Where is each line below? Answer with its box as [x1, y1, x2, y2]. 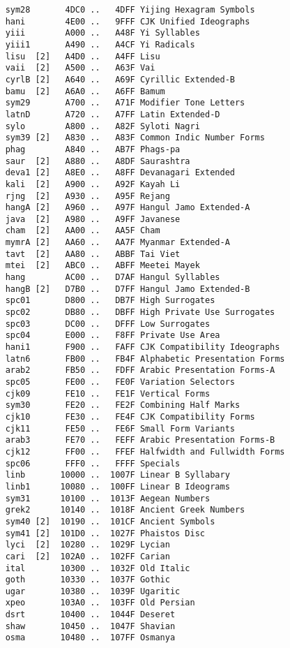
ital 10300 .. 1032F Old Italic [5, 563, 190, 573]
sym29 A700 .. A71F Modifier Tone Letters [5, 98, 245, 108]
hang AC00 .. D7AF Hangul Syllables [5, 272, 220, 283]
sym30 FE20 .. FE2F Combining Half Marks [5, 400, 241, 411]
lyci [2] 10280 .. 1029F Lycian [5, 540, 170, 550]
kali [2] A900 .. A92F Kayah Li [5, 179, 181, 189]
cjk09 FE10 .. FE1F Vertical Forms [5, 388, 211, 399]
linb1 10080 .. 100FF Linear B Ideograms [5, 481, 230, 492]
